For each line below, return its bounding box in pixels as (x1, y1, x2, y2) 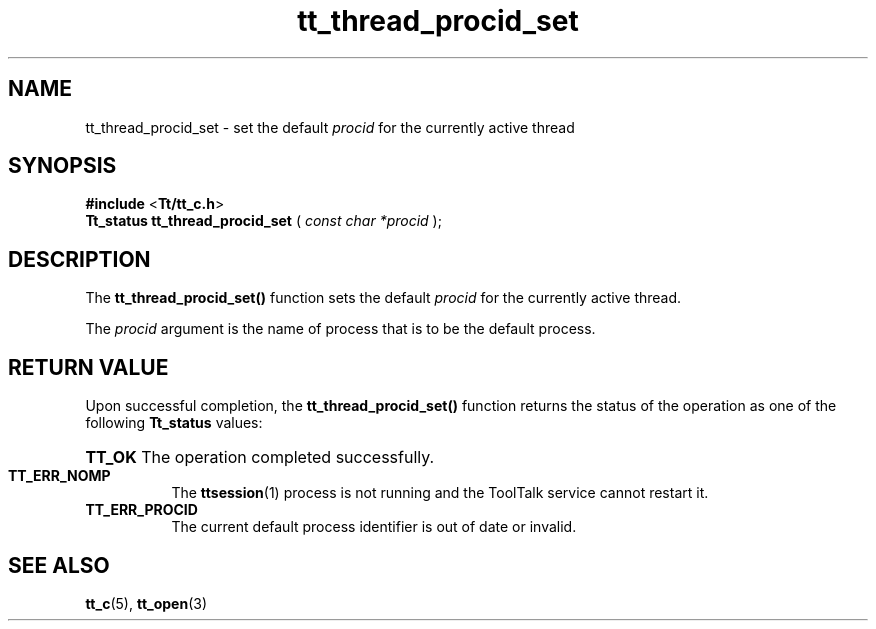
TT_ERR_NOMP (8, 467, 111, 485)
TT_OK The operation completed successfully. (85, 447, 435, 468)
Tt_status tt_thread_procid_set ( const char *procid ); (85, 212, 442, 230)
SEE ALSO (8, 552, 110, 578)
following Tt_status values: (85, 414, 263, 432)
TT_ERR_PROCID (85, 501, 198, 519)
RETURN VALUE (8, 354, 169, 380)
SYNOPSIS (8, 153, 117, 179)
